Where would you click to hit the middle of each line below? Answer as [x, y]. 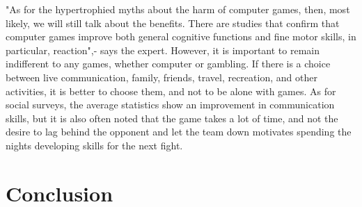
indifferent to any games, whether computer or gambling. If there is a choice [168, 64]
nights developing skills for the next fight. [94, 145]
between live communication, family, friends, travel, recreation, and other [162, 77]
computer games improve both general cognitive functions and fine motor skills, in [181, 36]
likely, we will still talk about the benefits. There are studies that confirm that [173, 23]
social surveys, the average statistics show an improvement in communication [170, 105]
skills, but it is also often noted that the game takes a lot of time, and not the [172, 118]
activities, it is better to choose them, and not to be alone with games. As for [171, 91]
